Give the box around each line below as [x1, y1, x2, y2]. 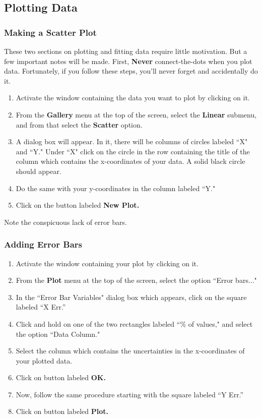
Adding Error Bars [4, 238, 82, 251]
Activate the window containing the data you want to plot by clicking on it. [16, 92, 250, 103]
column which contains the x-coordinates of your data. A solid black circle [16, 156, 245, 166]
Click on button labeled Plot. [16, 406, 109, 416]
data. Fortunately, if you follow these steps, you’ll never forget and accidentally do [4, 66, 258, 76]
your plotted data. [16, 355, 73, 366]
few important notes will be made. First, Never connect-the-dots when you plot [4, 55, 252, 66]
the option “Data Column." [16, 328, 100, 339]
